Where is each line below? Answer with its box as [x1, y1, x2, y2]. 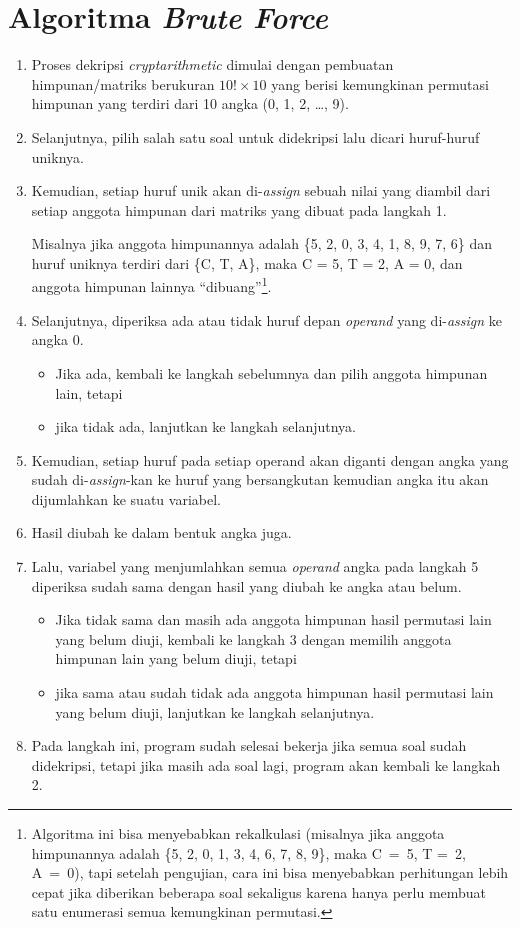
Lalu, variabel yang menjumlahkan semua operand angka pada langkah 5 [31, 556, 479, 577]
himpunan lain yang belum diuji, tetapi [55, 648, 297, 669]
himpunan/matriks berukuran [31, 73, 215, 94]
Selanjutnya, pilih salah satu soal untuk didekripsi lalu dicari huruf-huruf [31, 126, 480, 147]
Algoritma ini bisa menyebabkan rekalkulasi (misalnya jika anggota [31, 823, 445, 843]
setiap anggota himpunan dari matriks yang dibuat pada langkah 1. [31, 199, 447, 220]
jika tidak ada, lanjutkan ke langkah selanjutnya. [55, 416, 356, 437]
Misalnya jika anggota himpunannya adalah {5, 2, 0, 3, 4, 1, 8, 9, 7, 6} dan [31, 233, 492, 254]
